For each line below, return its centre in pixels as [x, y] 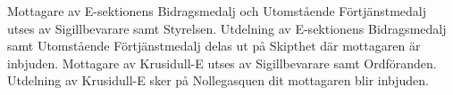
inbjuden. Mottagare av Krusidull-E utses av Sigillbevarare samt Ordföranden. [222, 63]
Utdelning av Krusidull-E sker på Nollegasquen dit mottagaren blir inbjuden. [218, 80]
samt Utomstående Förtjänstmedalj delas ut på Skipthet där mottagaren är [214, 46]
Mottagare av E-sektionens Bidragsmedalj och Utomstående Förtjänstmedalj [217, 11]
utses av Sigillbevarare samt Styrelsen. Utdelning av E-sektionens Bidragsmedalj [227, 28]
